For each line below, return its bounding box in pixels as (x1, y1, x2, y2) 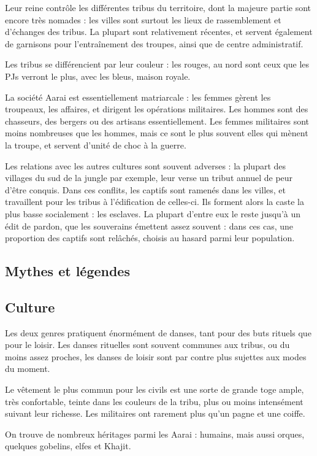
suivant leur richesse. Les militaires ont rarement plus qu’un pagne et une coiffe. (5, 407, 305, 420)
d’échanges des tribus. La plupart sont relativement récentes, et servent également (5, 25, 313, 38)
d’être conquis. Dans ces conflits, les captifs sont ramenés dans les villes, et (5, 183, 286, 196)
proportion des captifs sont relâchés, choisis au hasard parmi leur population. (5, 231, 295, 244)
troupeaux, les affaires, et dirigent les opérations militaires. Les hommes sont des (5, 102, 308, 115)
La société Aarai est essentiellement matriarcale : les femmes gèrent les (5, 90, 271, 103)
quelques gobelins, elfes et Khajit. (5, 439, 131, 452)
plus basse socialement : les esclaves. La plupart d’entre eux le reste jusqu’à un (5, 207, 301, 220)
